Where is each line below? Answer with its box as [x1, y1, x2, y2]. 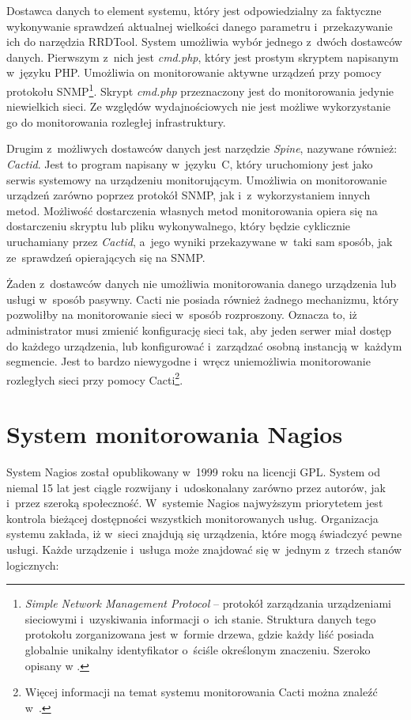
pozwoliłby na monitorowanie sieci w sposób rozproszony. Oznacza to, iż [6, 306, 357, 323]
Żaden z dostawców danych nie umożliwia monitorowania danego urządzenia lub [6, 275, 397, 292]
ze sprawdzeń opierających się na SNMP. [6, 248, 205, 265]
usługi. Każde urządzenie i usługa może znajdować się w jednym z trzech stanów [6, 541, 402, 558]
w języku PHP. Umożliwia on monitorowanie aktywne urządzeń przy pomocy [6, 64, 382, 81]
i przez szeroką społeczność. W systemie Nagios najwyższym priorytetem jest [6, 495, 383, 511]
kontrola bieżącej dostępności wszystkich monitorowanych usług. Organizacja [6, 510, 379, 526]
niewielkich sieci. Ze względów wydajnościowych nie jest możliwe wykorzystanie [6, 98, 390, 115]
